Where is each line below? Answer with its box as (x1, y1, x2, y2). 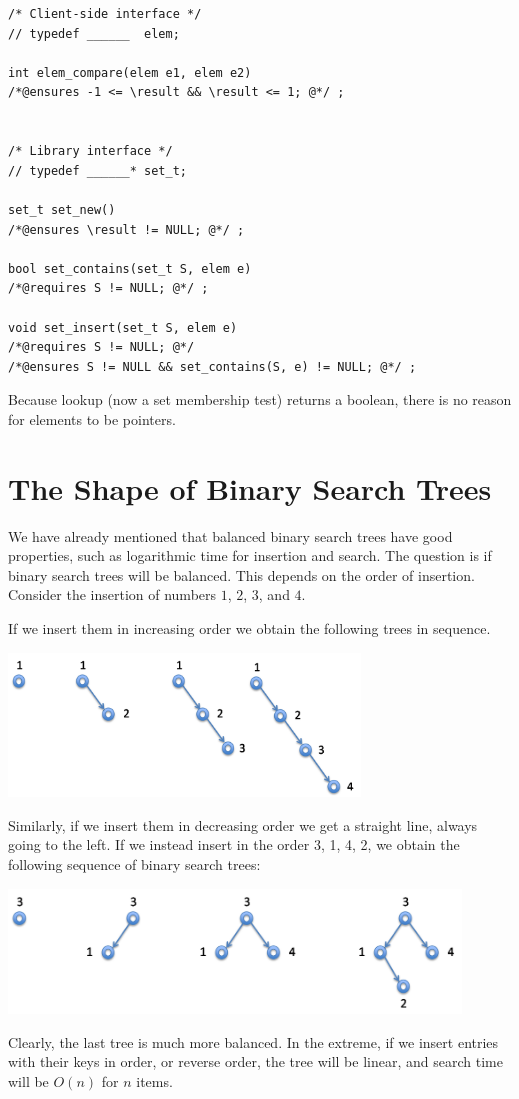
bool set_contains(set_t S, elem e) (8, 261, 252, 276)
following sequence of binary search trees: (8, 854, 261, 875)
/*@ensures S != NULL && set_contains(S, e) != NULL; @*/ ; (8, 359, 417, 374)
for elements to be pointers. (8, 408, 176, 429)
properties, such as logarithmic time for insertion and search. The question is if (8, 545, 492, 566)
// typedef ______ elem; (8, 26, 180, 41)
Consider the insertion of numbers (8, 584, 217, 605)
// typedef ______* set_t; (8, 163, 187, 178)
